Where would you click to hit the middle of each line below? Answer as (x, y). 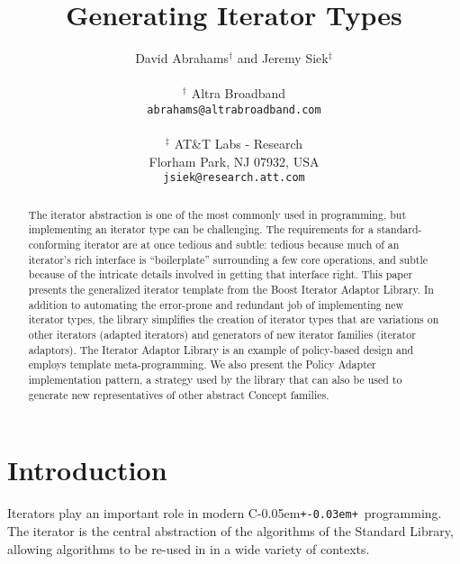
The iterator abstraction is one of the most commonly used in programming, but (217, 214)
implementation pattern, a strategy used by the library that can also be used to (215, 380)
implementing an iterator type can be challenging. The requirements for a (201, 229)
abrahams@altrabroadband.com (234, 109)
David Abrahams (182, 58)
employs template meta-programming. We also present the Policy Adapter (202, 364)
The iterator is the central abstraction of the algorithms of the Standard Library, (230, 530)
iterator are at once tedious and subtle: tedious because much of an (242, 245)
